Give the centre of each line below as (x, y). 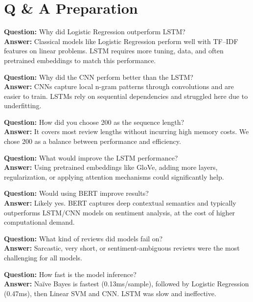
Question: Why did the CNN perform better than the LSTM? (99, 77)
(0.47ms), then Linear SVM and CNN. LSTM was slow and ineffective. (110, 293)
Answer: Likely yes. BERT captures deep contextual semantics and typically (120, 203)
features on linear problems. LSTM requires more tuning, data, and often (114, 51)
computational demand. (39, 222)
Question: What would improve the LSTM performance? (91, 157)
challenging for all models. (43, 257)
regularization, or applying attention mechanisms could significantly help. (114, 176)
